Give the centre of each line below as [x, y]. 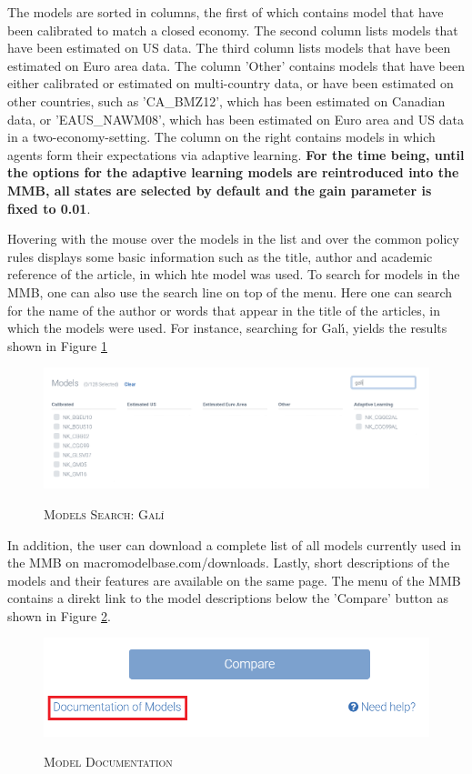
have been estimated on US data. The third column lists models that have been [229, 48]
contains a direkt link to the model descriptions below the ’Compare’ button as [228, 598]
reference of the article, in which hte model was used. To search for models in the [234, 274]
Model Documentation [108, 762]
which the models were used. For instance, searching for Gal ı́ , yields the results [227, 328]
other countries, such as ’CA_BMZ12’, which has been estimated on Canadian [226, 101]
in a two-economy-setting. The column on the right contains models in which [221, 137]
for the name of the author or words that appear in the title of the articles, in [224, 310]
